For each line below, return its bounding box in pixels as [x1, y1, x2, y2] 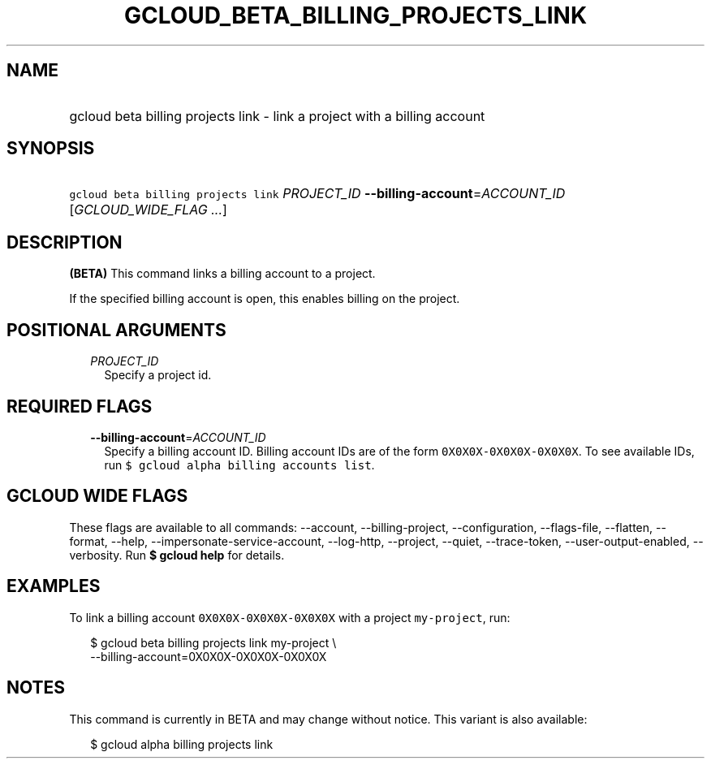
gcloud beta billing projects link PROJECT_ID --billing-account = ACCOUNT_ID [69, 185, 566, 202]
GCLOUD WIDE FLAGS [6, 486, 188, 507]
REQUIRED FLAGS [6, 395, 153, 417]
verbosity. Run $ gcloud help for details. [69, 547, 285, 562]
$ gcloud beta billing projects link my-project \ [90, 635, 337, 650]
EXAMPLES [6, 576, 101, 597]
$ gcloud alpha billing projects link [90, 737, 274, 751]
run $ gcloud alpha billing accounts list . [104, 457, 375, 472]
